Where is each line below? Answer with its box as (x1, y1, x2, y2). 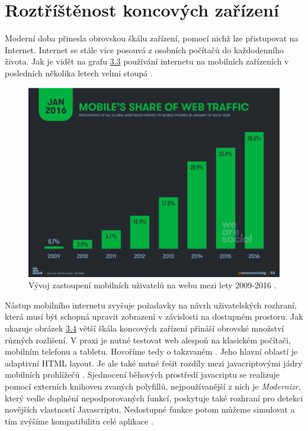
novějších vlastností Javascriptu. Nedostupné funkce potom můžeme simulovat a (5, 403, 295, 416)
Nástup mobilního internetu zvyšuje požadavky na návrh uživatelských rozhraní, (5, 298, 297, 311)
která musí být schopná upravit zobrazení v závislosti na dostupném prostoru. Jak (5, 310, 303, 323)
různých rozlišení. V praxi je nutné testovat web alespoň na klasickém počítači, (5, 333, 291, 346)
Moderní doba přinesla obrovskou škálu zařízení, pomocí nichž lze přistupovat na (5, 32, 299, 44)
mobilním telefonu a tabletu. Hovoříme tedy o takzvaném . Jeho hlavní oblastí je (5, 345, 298, 358)
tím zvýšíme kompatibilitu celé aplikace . (5, 414, 153, 427)
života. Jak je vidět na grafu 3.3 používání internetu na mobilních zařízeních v (5, 55, 289, 67)
